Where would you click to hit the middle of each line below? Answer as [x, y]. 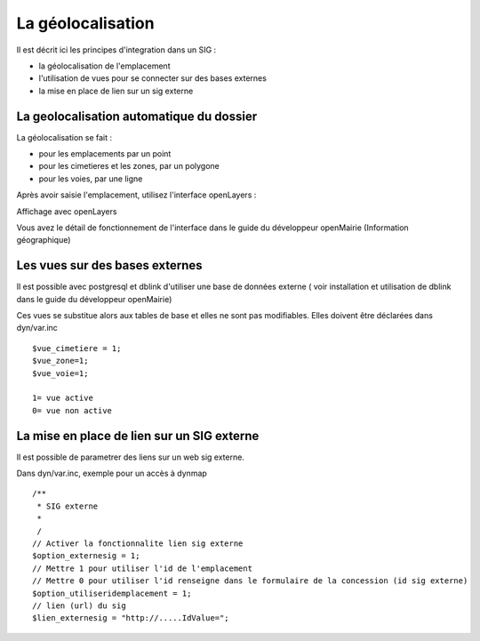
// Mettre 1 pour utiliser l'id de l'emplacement [143, 568]
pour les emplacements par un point [105, 154]
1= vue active [63, 398]
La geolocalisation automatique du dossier [137, 116]
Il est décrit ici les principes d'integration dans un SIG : [116, 50]
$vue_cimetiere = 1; [77, 348]
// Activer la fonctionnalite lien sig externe [138, 544]
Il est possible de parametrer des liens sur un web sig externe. [130, 457]
